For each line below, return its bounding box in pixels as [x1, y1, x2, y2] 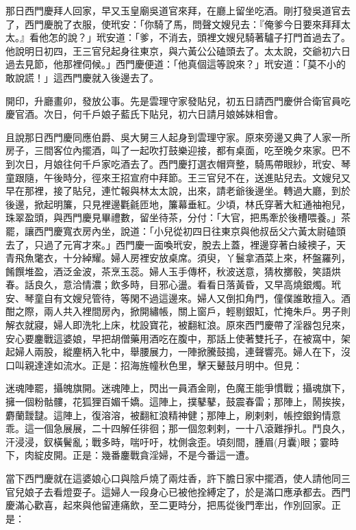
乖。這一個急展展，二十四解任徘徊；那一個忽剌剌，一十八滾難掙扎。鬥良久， [5, 421, 351, 436]
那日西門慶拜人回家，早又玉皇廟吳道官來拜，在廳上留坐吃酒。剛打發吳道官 [5, 3, 341, 17]
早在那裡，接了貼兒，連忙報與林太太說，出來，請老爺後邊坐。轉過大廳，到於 [5, 184, 351, 198]
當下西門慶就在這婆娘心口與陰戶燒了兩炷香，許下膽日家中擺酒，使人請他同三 [5, 471, 351, 485]
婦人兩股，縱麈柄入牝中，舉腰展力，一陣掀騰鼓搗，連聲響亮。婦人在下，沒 [14, 344, 351, 359]
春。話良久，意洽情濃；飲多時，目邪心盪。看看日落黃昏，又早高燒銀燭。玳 [5, 277, 341, 292]
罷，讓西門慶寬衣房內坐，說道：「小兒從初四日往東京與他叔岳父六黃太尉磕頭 [5, 223, 346, 238]
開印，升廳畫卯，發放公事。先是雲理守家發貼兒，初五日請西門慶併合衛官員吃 [5, 93, 351, 108]
